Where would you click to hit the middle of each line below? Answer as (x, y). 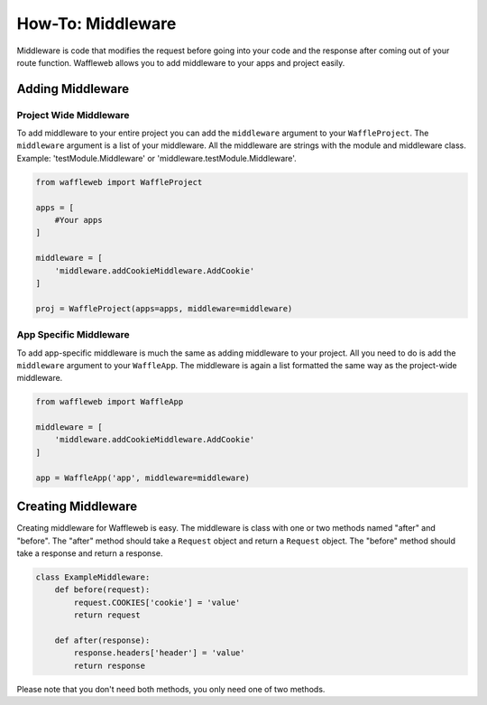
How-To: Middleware (96, 23)
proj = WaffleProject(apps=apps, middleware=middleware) (164, 308)
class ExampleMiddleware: (93, 577)
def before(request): (102, 590)
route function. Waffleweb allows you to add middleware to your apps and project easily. (181, 62)
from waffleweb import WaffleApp (110, 402)
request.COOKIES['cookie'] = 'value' (157, 602)
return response (110, 665)
